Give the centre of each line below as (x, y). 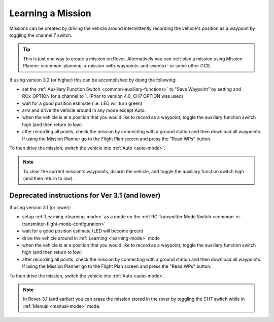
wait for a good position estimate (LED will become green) (83, 231)
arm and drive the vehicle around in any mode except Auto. (84, 110)
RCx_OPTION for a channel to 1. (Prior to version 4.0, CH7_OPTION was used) (103, 96)
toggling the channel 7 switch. (41, 35)
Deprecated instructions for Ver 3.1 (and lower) (85, 195)
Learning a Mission (50, 13)
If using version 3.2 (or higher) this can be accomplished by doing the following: (93, 80)
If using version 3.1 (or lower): (40, 208)
